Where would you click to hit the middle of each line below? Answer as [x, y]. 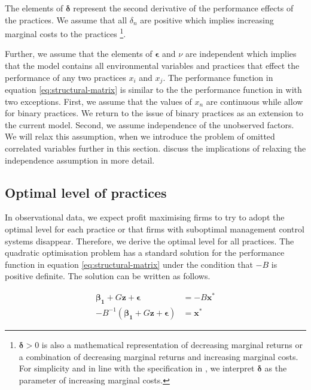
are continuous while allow [254, 101]
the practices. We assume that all [66, 19]
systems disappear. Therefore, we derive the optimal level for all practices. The [150, 241]
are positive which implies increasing [207, 19]
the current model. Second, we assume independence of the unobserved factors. [150, 124]
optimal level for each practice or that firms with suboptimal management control [155, 229]
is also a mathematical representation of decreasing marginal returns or [172, 344]
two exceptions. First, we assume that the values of [98, 101]
